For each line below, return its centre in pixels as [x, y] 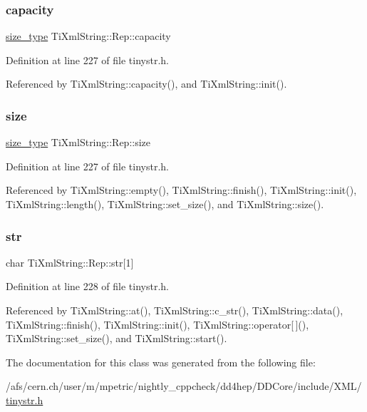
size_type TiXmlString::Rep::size [78, 142]
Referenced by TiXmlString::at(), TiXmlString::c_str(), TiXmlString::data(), [175, 310]
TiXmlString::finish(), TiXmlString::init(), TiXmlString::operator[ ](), [157, 324]
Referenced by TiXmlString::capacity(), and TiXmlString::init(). [146, 84]
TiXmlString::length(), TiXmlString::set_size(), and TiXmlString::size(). [165, 204]
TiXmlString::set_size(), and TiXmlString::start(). [117, 338]
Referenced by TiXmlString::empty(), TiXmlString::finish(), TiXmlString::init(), [181, 190]
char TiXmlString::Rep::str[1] [70, 262]
